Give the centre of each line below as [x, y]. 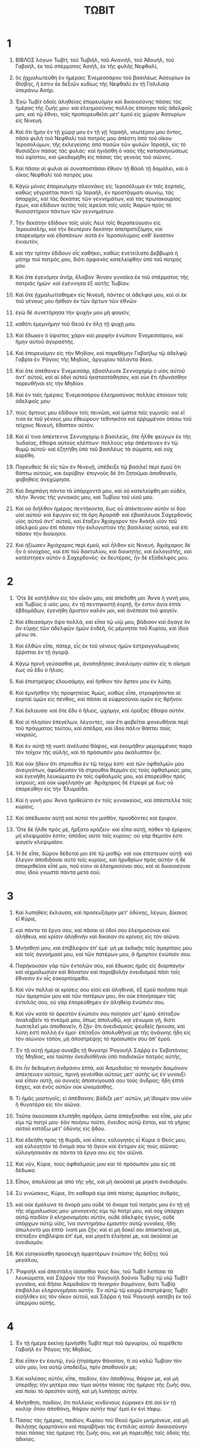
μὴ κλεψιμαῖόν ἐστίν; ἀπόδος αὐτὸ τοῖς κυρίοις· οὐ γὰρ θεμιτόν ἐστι [99, 835]
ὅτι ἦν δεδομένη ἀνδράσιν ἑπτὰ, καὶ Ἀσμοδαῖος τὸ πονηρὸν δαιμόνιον [101, 1068]
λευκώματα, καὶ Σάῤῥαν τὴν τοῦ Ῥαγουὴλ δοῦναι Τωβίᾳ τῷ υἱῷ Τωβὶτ [101, 1277]
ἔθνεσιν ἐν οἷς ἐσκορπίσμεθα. [52, 978]
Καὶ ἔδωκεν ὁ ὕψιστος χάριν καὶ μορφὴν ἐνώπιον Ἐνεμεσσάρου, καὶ [99, 335]
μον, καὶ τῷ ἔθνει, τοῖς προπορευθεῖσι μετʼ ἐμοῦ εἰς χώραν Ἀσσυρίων [100, 114]
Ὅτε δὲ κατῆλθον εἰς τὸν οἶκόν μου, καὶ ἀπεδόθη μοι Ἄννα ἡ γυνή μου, [103, 598]
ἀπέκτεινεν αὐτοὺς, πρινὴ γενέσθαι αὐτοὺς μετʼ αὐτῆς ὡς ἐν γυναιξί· [101, 1074]
